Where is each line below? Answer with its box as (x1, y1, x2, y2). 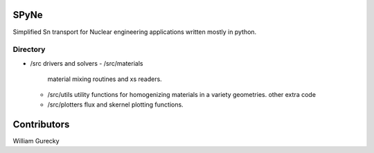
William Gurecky (12, 136, 60, 145)
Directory (12, 45, 46, 55)
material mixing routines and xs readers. (47, 75, 162, 83)
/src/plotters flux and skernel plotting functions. (47, 100, 184, 109)
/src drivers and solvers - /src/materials (30, 59, 143, 67)
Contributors (12, 118, 70, 130)
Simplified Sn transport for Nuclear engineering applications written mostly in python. (12, 28, 257, 36)
